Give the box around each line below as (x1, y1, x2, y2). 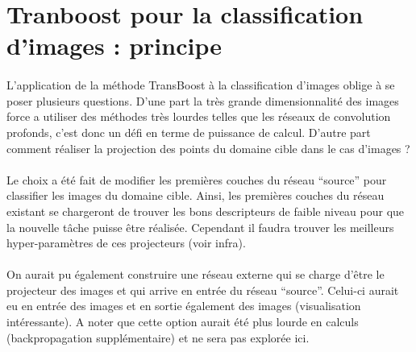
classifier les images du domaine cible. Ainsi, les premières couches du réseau (6, 187, 385, 204)
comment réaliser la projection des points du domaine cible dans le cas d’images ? (6, 139, 410, 156)
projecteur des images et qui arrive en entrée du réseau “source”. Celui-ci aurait (6, 281, 399, 298)
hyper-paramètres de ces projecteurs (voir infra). (6, 234, 246, 251)
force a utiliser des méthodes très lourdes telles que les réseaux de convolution (6, 108, 391, 125)
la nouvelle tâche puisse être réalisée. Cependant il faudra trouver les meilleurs (6, 218, 394, 235)
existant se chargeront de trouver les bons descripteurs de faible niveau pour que (6, 202, 405, 219)
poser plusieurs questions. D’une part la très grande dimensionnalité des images (6, 92, 399, 109)
